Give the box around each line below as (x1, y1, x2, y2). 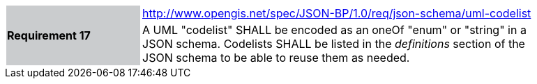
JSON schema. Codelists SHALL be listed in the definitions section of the (142, 37, 525, 51)
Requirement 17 (7, 28, 91, 42)
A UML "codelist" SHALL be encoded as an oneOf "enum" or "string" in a (142, 23, 527, 37)
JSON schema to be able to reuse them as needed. (142, 51, 410, 65)
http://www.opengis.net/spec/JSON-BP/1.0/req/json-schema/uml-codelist (142, 6, 531, 20)
